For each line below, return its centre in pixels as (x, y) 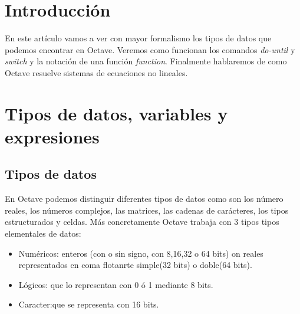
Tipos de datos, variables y (116, 113)
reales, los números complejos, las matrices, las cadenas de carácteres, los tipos (147, 210)
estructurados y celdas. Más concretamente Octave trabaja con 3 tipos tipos (142, 222)
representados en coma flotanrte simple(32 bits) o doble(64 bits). (135, 265)
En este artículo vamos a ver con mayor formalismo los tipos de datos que (138, 38)
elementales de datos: (43, 233)
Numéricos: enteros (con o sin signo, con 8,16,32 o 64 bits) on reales (141, 253)
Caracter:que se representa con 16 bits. (89, 304)
